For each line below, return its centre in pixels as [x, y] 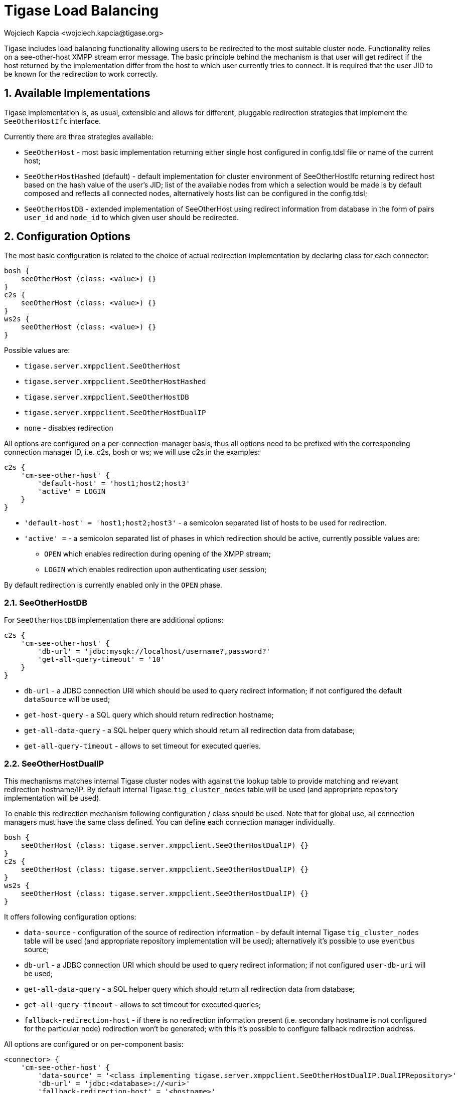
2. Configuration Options [67, 237]
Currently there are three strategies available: [79, 136]
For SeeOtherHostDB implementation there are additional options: [114, 620]
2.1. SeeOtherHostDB [46, 602]
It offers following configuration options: [70, 917]
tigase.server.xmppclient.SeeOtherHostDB [107, 397]
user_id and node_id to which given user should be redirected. [132, 217]
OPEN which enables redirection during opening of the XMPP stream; [158, 554]
